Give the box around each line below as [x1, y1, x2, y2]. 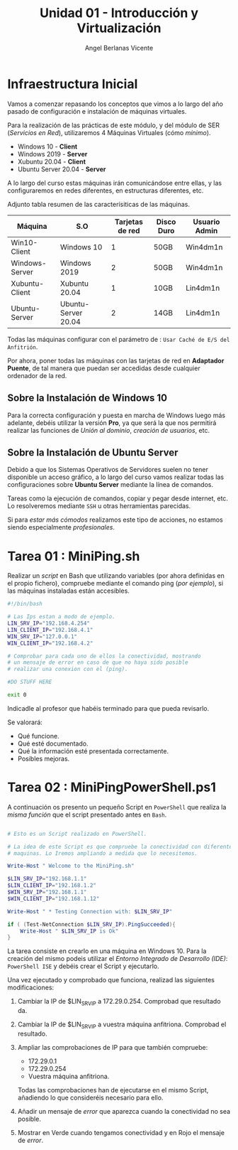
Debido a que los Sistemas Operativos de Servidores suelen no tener [7, 466, 209, 474]
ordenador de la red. [7, 371, 67, 380]
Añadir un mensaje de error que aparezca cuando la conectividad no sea [17, 1107, 231, 1115]
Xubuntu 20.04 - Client [17, 157, 86, 166]
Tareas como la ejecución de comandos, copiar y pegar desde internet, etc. [7, 494, 229, 503]
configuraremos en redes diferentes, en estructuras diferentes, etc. [7, 186, 204, 195]
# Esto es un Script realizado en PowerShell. [7, 830, 147, 837]
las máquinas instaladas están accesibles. [7, 586, 130, 595]
